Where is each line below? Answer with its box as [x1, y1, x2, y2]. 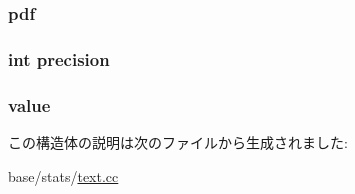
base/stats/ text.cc [8, 165, 119, 186]
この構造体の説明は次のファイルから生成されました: [8, 131, 348, 152]
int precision [8, 46, 110, 71]
